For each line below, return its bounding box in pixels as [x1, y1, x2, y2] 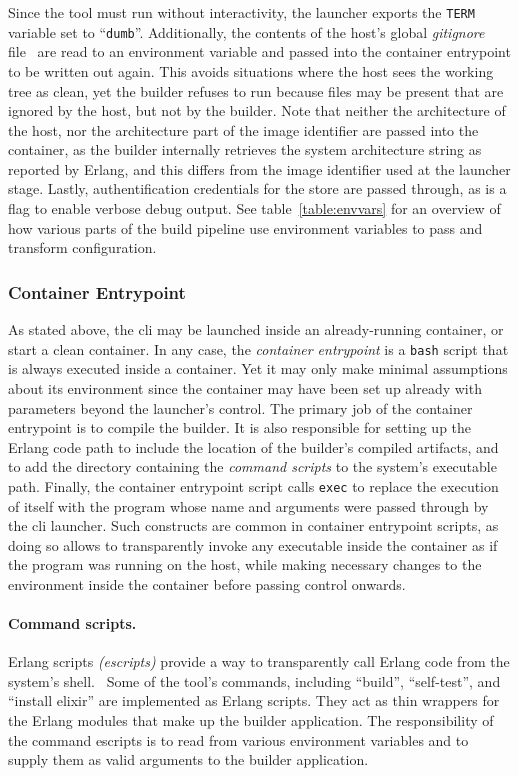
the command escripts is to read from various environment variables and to [8, 729, 469, 750]
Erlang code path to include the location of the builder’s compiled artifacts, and [8, 436, 499, 457]
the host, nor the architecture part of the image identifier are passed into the [8, 119, 479, 140]
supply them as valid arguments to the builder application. [8, 749, 369, 770]
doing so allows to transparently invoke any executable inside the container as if [8, 534, 498, 555]
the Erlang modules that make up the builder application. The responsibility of [8, 710, 494, 731]
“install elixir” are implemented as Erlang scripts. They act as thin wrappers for [8, 690, 500, 711]
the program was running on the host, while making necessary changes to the [8, 554, 482, 575]
